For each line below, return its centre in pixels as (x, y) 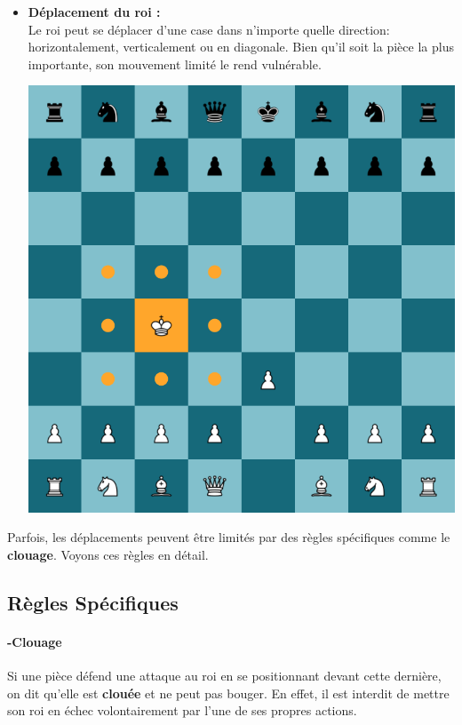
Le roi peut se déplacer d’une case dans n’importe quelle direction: (209, 29)
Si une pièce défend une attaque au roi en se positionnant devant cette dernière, (224, 675)
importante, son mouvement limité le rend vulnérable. (175, 64)
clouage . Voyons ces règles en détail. (108, 554)
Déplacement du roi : (94, 12)
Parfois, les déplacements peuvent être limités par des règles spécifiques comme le (229, 537)
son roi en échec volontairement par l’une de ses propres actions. (182, 710)
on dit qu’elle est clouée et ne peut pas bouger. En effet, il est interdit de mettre (228, 693)
